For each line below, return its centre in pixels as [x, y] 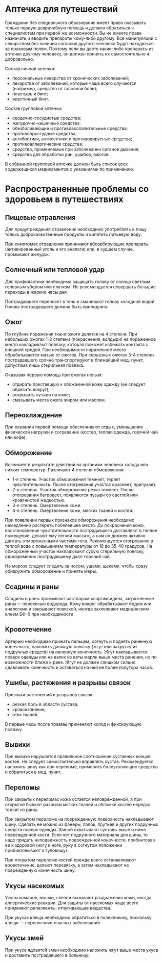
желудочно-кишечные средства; [46, 123]
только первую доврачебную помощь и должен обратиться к [70, 27]
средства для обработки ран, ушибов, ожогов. [61, 154]
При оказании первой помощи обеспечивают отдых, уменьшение [74, 427]
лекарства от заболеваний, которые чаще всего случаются [74, 83]
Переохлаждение [34, 415]
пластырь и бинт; [30, 94]
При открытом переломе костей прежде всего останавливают [71, 860]
